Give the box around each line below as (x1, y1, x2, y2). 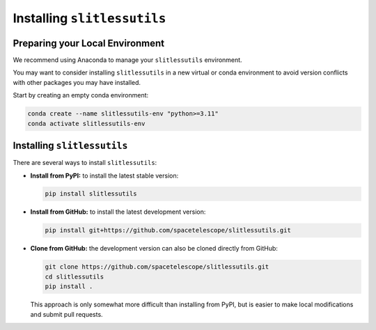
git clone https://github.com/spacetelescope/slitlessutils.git (45, 263, 269, 271)
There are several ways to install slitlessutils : (13, 159, 157, 167)
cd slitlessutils (45, 272, 104, 281)
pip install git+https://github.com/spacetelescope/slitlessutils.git (45, 226, 292, 235)
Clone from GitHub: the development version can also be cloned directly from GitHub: (30, 244, 279, 253)
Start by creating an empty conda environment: (13, 91, 149, 100)
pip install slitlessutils (45, 190, 137, 198)
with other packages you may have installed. (13, 78, 141, 86)
